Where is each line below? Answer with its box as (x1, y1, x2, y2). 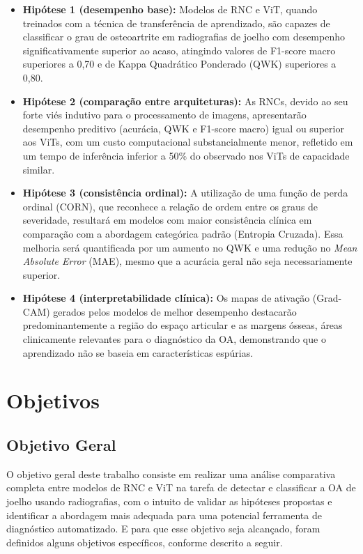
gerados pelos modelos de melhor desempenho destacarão (53, 304, 297, 318)
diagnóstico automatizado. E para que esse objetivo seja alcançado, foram (6, 521, 320, 536)
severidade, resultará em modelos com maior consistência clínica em (22, 213, 312, 227)
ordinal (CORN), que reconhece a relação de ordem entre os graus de (22, 199, 318, 213)
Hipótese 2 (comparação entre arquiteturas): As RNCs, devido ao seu (22, 93, 348, 108)
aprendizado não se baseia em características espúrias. (22, 345, 254, 360)
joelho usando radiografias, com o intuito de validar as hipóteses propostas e (6, 494, 332, 509)
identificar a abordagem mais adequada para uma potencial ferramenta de (6, 507, 322, 522)
